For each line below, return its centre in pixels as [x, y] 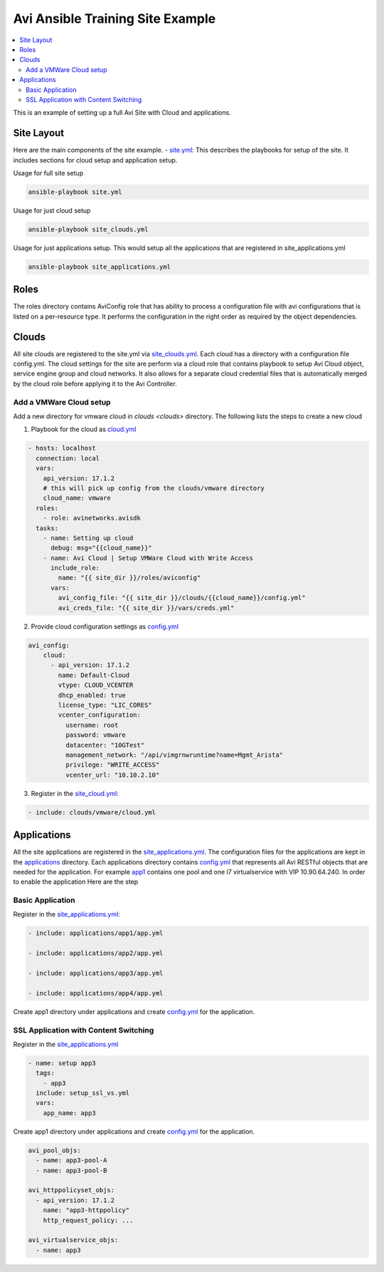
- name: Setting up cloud [88, 538]
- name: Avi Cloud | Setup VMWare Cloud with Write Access [148, 558]
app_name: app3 [69, 1113]
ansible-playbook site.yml [75, 192]
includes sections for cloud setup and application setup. [95, 160]
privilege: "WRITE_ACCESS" [112, 765]
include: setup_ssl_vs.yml [83, 1093]
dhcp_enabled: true [92, 695]
